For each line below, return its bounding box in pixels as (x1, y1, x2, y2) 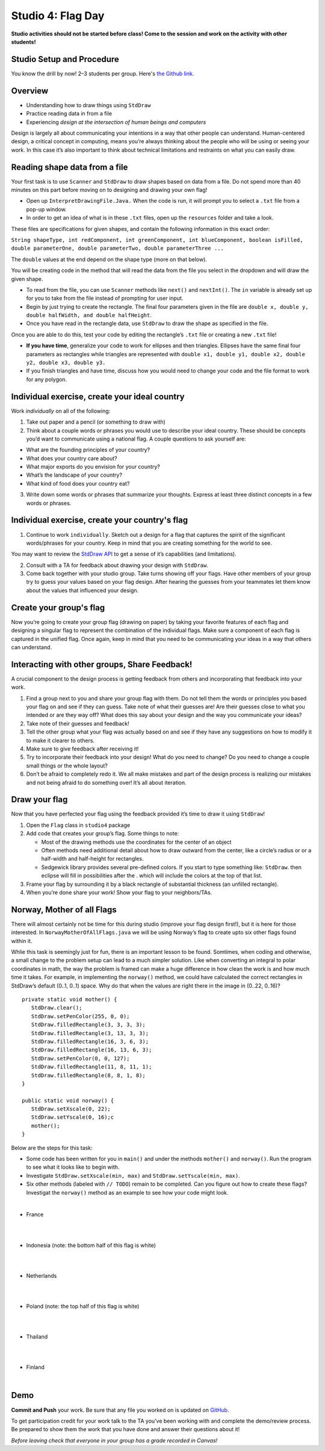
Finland (26, 1364, 45, 1371)
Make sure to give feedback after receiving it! (26, 745, 139, 752)
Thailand (26, 1333, 48, 1340)
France (26, 1211, 44, 1218)
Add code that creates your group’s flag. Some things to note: (26, 830, 179, 837)
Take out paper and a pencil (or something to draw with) (26, 418, 166, 425)
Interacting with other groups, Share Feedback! (11, 659, 193, 669)
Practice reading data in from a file (26, 110, 113, 117)
